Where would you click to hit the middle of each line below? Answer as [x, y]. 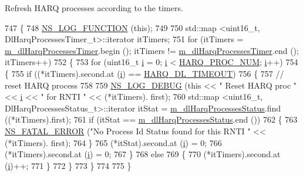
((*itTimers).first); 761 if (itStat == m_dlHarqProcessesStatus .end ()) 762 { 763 [151, 119]
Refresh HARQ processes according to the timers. [94, 8]
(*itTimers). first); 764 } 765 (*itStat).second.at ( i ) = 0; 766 [113, 142]
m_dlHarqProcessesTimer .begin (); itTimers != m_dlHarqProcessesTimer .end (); [152, 50]
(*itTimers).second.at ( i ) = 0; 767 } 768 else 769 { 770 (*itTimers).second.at [143, 154]
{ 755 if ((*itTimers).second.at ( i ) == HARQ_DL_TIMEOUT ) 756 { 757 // [144, 73]
